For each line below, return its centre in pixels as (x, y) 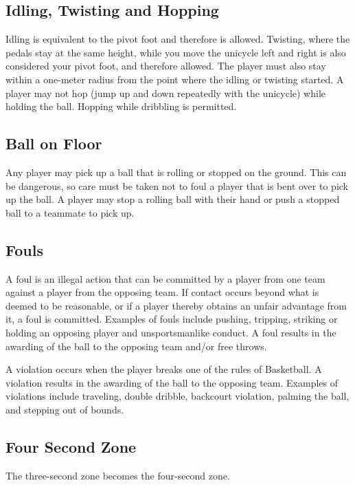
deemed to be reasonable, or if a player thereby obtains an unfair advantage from (176, 305)
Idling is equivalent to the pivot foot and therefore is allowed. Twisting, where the (178, 39)
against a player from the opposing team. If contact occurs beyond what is (162, 292)
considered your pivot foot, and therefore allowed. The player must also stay (166, 66)
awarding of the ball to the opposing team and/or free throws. (136, 346)
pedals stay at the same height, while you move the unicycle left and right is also (176, 52)
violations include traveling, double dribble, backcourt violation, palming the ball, (177, 396)
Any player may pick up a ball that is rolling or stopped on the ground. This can (176, 172)
